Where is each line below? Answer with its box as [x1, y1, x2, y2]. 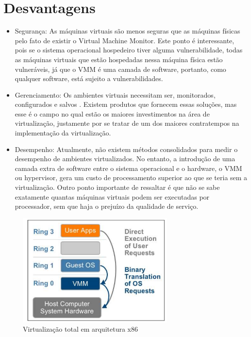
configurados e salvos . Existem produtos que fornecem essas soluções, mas [15, 99, 237, 109]
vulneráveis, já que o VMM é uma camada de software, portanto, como [15, 64, 226, 74]
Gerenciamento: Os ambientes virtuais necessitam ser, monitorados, [15, 89, 216, 100]
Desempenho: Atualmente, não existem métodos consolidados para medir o [15, 144, 238, 154]
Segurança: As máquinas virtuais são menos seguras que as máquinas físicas [15, 26, 240, 36]
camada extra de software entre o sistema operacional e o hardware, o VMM [15, 163, 242, 173]
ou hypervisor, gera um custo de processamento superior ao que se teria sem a [15, 172, 248, 183]
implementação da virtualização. [15, 128, 111, 138]
